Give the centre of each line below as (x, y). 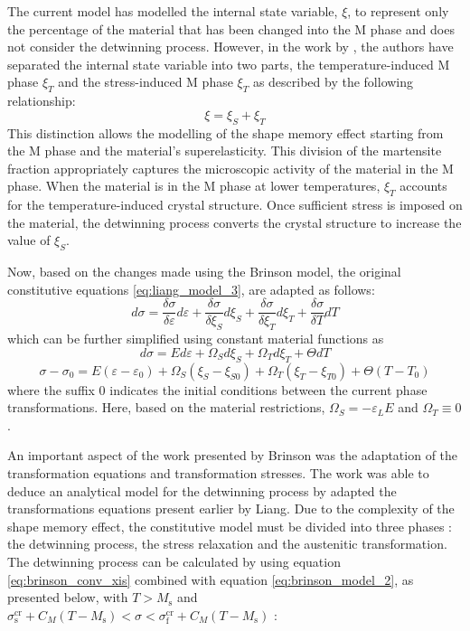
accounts (423, 186)
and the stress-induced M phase (146, 82)
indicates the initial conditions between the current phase (268, 389)
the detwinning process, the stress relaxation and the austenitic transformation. (227, 544)
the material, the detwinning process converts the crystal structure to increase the (235, 222)
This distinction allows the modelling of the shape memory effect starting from (226, 132)
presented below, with (68, 597)
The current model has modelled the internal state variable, (173, 11)
